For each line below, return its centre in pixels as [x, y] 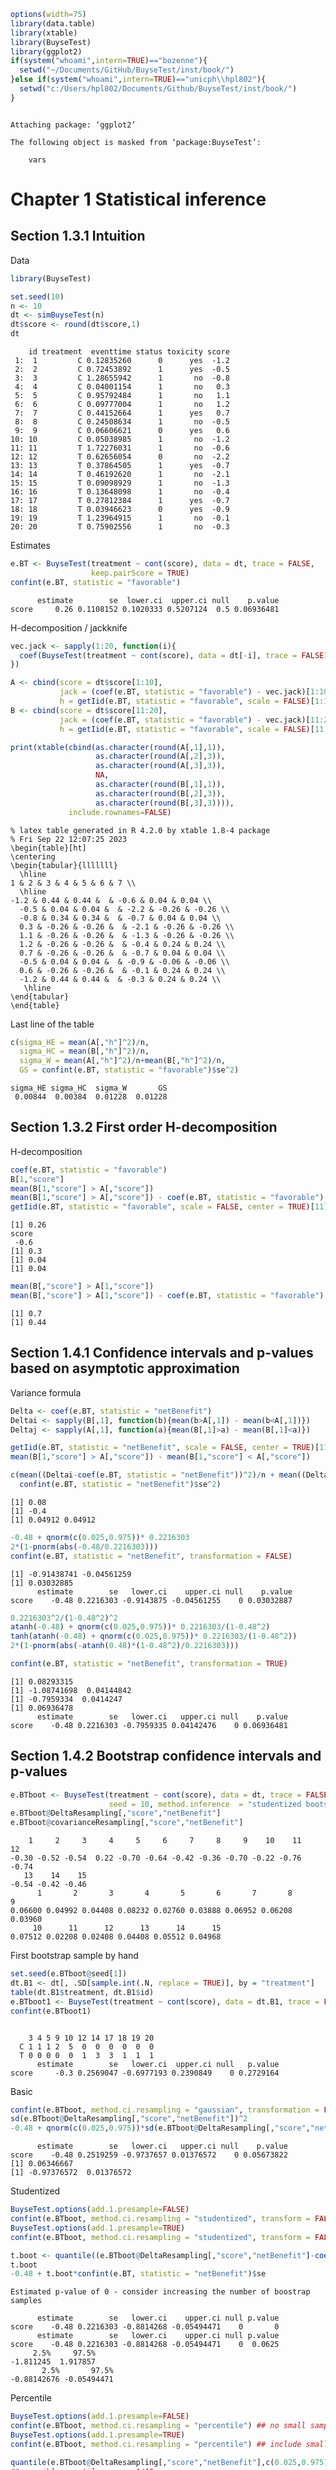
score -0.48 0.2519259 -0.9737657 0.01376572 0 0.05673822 [149, 2155]
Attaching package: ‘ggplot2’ [73, 125]
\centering [33, 856]
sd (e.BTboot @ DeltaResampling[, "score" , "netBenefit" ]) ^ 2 [129, 2119]
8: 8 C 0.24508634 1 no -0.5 [122, 422]
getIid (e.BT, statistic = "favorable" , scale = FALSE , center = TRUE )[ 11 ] [169, 1207]
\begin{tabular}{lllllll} [64, 865]
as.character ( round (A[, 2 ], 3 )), [160, 756]
